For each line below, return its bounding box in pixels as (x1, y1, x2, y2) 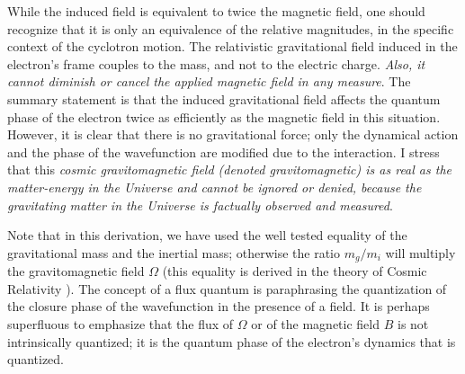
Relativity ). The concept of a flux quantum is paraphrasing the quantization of (7, 279, 447, 298)
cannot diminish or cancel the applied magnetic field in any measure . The (7, 72, 411, 91)
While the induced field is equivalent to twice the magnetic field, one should (7, 2, 425, 20)
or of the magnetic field (251, 314, 380, 333)
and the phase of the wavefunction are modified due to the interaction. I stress (7, 142, 440, 161)
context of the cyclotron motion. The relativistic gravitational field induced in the (7, 37, 458, 56)
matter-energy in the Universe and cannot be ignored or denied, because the (7, 177, 422, 196)
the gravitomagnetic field (7, 262, 145, 280)
